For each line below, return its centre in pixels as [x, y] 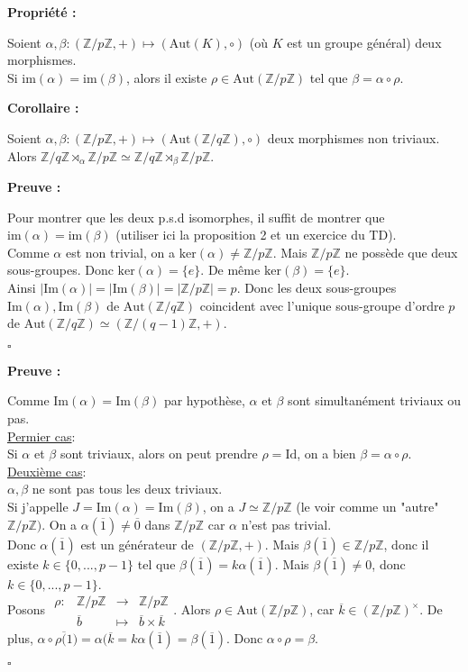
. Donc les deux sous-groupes [317, 287]
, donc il [406, 544]
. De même [230, 270]
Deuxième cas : [47, 471]
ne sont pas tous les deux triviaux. [127, 489]
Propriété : [42, 12]
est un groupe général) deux [364, 42]
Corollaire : [43, 108]
